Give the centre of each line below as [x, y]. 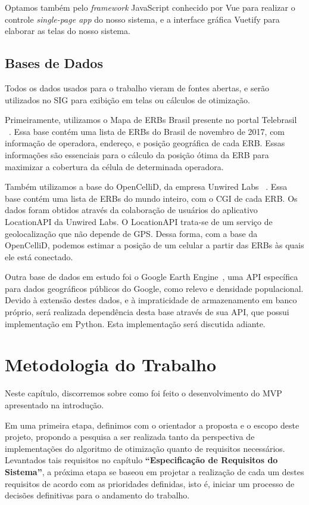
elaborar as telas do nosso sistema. [68, 31]
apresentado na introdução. [54, 404]
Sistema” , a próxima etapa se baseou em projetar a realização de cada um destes [154, 471]
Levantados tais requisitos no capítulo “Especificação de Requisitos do [141, 460]
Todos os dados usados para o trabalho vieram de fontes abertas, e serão [137, 87]
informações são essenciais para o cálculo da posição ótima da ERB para [137, 154]
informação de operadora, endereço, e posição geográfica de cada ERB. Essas [145, 143]
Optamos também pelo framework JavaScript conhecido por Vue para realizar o [150, 7]
